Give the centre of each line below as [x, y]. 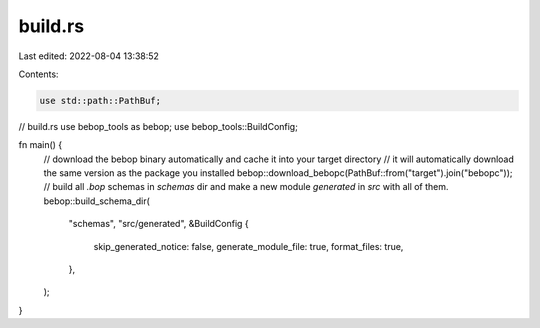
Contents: [38, 74]
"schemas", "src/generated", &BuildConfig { [158, 224]
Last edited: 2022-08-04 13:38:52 [89, 56]
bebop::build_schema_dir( [96, 201]
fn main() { [40, 145]
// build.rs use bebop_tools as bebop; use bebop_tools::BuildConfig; [158, 126]
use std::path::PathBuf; [100, 100]
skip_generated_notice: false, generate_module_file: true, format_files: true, [248, 246]
